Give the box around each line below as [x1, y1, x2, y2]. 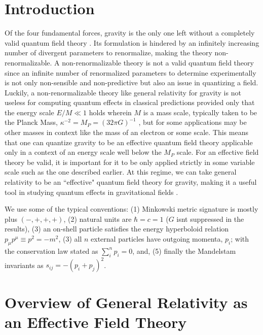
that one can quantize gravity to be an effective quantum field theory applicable [5, 137, 253, 147]
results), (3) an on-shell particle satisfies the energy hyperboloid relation [5, 223, 229, 234]
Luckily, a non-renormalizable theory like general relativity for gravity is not [5, 87, 241, 97]
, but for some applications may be [138, 117, 247, 127]
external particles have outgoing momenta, [91, 233, 223, 244]
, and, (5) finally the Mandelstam [132, 245, 236, 256]
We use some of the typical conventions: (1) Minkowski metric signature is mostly [5, 204, 258, 214]
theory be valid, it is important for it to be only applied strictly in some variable [5, 156, 255, 167]
